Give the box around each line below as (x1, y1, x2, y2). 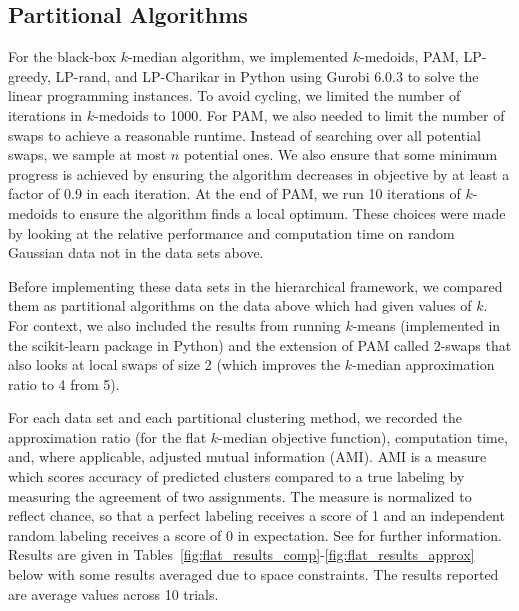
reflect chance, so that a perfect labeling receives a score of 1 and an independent (8, 505, 505, 526)
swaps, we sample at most (8, 144, 167, 165)
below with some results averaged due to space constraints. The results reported (8, 564, 499, 585)
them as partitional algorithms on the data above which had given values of (8, 295, 472, 316)
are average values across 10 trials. (8, 583, 219, 604)
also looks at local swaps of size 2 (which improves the (8, 354, 341, 375)
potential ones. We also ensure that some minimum (183, 144, 498, 165)
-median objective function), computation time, (218, 426, 508, 447)
